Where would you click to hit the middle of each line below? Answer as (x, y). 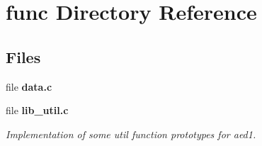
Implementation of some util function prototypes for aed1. (131, 134)
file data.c (29, 86)
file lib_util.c (37, 110)
